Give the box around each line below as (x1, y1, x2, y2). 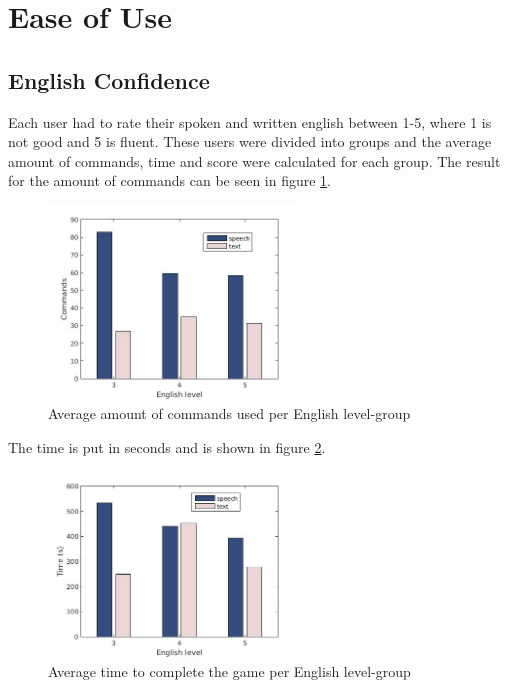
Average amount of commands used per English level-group (48, 403, 411, 424)
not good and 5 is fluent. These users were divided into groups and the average (8, 131, 492, 152)
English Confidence (8, 64, 210, 95)
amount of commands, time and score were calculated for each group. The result (8, 150, 501, 171)
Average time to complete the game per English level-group (48, 660, 411, 681)
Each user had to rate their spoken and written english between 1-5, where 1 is (8, 111, 492, 132)
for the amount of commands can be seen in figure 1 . (8, 170, 332, 191)
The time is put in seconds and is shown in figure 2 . (8, 437, 326, 458)
